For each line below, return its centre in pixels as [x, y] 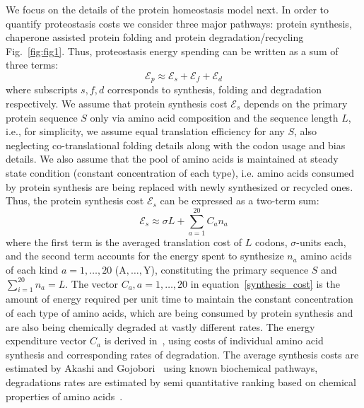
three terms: [32, 65]
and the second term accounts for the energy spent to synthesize [145, 256]
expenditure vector [46, 340]
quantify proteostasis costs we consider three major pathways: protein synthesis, [179, 23]
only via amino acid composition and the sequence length [214, 117]
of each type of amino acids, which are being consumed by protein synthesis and [180, 313]
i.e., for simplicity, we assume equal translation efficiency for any [145, 131]
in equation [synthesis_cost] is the [265, 283]
